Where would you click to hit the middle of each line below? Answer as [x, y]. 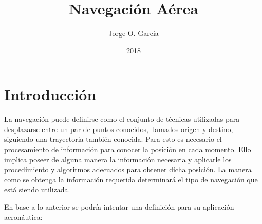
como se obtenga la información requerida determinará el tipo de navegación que [131, 179]
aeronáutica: [23, 217]
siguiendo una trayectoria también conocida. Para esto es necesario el [113, 139]
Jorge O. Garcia [134, 33]
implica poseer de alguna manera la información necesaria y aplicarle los [118, 159]
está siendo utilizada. [37, 189]
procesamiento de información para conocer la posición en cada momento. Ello [128, 149]
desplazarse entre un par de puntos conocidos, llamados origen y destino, [119, 129]
